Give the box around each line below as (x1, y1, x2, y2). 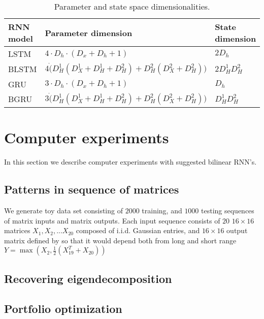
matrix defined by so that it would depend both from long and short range (4, 235, 237, 245)
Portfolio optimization (4, 300, 122, 316)
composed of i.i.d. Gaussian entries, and (76, 225, 200, 236)
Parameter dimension (45, 26, 133, 39)
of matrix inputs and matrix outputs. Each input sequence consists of (4, 215, 220, 226)
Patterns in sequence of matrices (4, 181, 179, 197)
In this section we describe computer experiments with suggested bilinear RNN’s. (4, 156, 257, 167)
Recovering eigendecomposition (4, 270, 172, 286)
